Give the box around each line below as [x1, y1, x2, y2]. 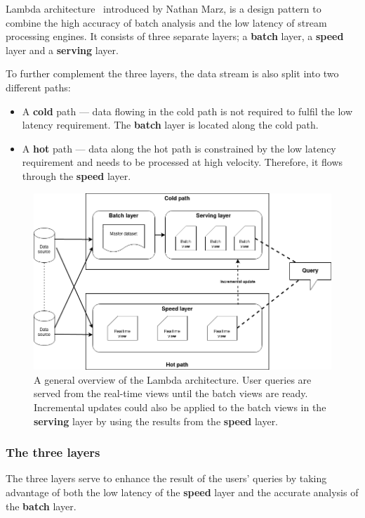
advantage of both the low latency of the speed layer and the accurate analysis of [6, 484, 359, 499]
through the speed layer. [22, 168, 131, 183]
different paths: [6, 79, 71, 94]
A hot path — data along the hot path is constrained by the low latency [22, 141, 336, 155]
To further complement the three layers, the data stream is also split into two [6, 66, 339, 81]
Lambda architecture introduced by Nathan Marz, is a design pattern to [6, 1, 321, 15]
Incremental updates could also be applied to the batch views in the [34, 399, 326, 414]
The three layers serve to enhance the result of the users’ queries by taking [6, 471, 327, 486]
